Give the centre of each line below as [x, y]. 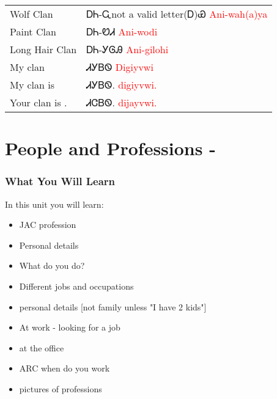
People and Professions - [110, 148]
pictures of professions [61, 388]
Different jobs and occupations [76, 286]
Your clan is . [39, 102]
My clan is [32, 85]
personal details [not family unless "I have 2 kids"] [113, 306]
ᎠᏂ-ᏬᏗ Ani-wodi [122, 31]
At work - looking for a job [70, 327]
